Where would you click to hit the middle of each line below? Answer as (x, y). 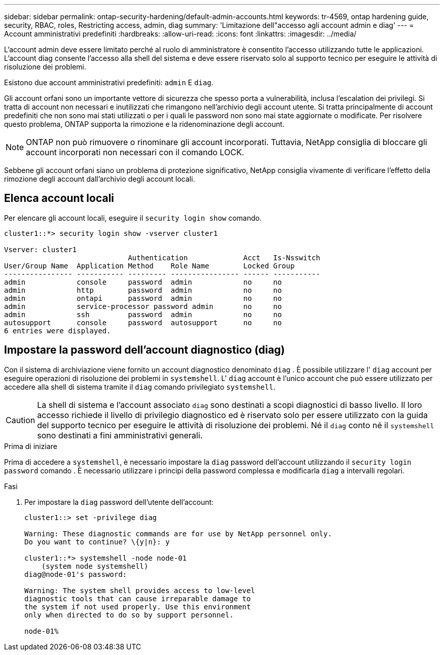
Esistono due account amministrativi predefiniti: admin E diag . (109, 82)
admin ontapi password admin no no (143, 298)
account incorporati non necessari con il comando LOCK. (135, 152)
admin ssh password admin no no (143, 314)
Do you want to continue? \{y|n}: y (97, 542)
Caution (21, 420)
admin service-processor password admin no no (143, 306)
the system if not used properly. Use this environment (138, 607)
